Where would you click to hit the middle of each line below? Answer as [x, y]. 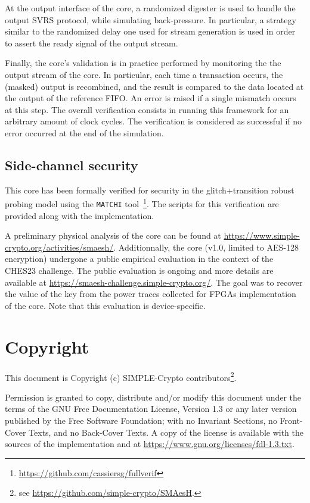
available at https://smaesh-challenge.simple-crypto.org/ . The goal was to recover [154, 282]
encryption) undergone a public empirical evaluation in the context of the [139, 259]
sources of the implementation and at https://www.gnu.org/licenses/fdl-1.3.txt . [150, 444]
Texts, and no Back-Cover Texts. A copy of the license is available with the [166, 432]
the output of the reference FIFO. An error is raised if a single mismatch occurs [151, 98]
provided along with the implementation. [80, 215]
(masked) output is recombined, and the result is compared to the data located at [154, 86]
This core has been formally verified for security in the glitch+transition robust [150, 190]
